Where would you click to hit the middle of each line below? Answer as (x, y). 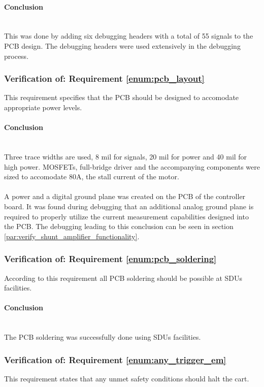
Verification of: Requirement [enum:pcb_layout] (104, 78)
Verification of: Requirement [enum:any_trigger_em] (115, 359)
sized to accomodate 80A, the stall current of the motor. (92, 176)
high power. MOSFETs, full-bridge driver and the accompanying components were (132, 166)
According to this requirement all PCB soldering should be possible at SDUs (123, 278)
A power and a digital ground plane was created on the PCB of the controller (125, 196)
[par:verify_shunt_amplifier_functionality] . (72, 236)
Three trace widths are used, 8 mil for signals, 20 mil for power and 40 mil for (126, 156)
